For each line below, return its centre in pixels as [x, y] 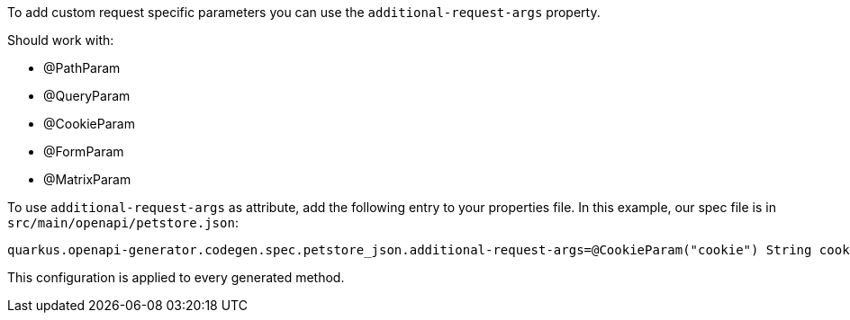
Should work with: [61, 40]
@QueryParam [87, 96]
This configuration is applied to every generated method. [176, 277]
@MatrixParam [87, 179]
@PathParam [82, 68]
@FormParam [84, 151]
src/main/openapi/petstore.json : [123, 222]
